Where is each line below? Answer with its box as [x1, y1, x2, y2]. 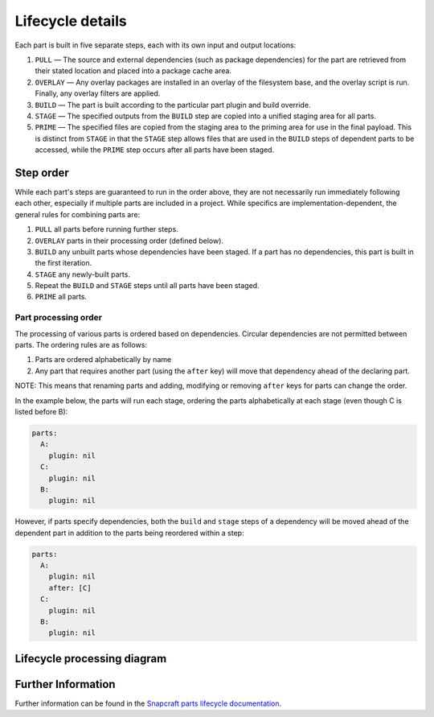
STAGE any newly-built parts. [35, 270, 130, 279]
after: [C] [48, 583, 92, 592]
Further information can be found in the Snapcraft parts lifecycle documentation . [14, 698, 281, 708]
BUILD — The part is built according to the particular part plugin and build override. [35, 100, 311, 109]
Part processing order [14, 312, 102, 323]
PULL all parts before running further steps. [35, 225, 178, 234]
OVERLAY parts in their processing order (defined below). [35, 236, 224, 245]
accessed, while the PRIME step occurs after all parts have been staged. [35, 145, 275, 155]
